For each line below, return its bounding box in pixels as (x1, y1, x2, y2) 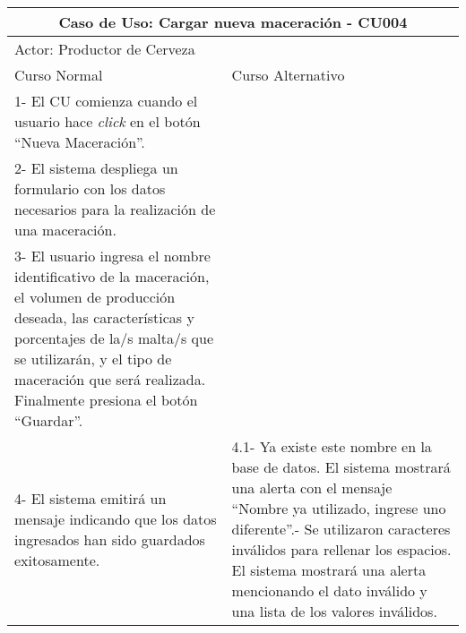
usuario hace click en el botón (14, 111, 201, 132)
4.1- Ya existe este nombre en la (231, 436, 432, 457)
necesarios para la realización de (14, 199, 216, 219)
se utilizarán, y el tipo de (14, 348, 172, 369)
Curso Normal (14, 64, 103, 85)
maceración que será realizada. (14, 369, 206, 389)
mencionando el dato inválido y (231, 580, 427, 601)
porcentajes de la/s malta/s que (14, 328, 214, 348)
